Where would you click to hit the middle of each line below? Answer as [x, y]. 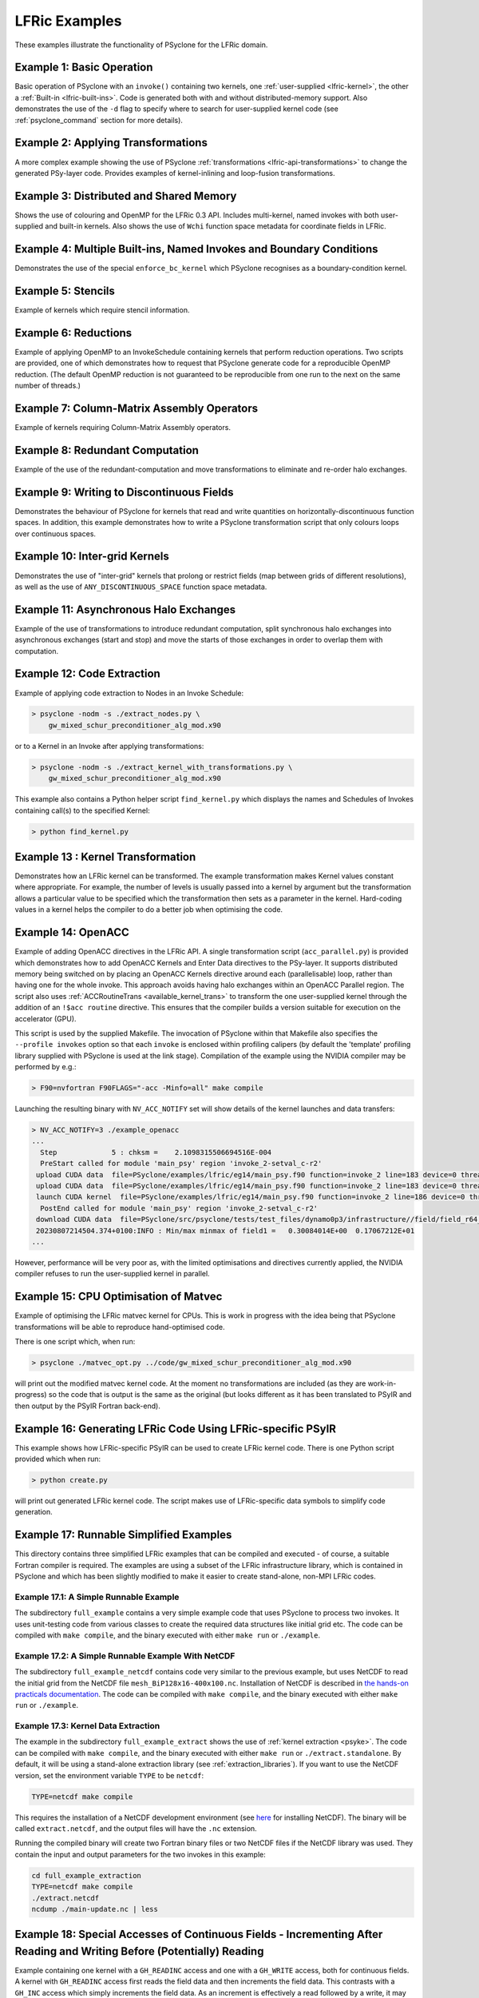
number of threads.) [48, 386]
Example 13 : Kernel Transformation [105, 857]
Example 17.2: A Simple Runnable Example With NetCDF [125, 1656]
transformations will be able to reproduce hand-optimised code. [120, 1327]
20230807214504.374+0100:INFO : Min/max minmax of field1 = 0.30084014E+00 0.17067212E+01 [226, 1230]
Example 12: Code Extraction [88, 674]
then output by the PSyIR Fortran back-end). [88, 1406]
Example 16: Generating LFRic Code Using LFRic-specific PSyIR [176, 1429]
